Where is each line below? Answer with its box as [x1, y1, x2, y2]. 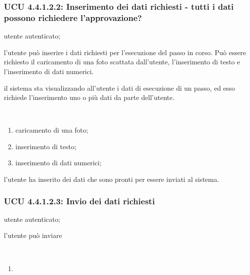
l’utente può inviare [4, 230, 62, 240]
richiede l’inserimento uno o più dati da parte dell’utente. [4, 92, 175, 102]
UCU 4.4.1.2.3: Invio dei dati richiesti [4, 195, 155, 207]
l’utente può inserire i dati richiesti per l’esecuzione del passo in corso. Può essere [4, 47, 246, 57]
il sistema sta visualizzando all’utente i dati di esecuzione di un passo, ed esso [4, 82, 235, 93]
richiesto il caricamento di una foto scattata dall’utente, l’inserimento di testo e [4, 57, 240, 67]
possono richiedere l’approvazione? [4, 11, 142, 23]
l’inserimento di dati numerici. [4, 66, 94, 76]
